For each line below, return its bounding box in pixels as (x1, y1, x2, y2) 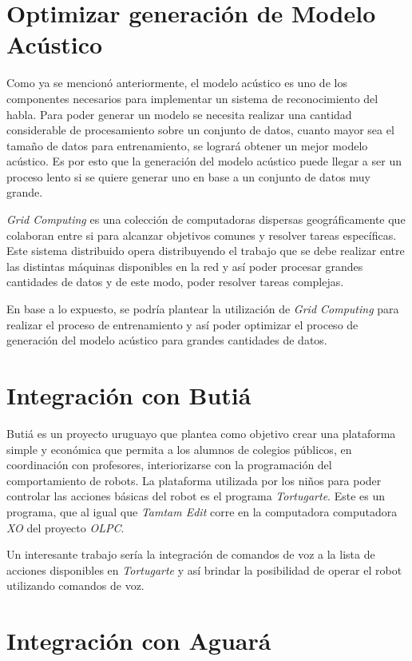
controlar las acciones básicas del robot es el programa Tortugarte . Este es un (6, 488, 385, 504)
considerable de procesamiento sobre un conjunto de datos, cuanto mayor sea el (6, 121, 394, 138)
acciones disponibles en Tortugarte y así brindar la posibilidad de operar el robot (6, 561, 402, 578)
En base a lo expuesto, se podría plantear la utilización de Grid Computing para (6, 301, 399, 317)
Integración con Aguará (6, 624, 271, 657)
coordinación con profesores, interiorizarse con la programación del (6, 456, 332, 473)
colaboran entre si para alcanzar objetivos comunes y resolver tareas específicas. (6, 226, 397, 243)
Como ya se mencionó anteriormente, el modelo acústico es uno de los (6, 74, 347, 91)
